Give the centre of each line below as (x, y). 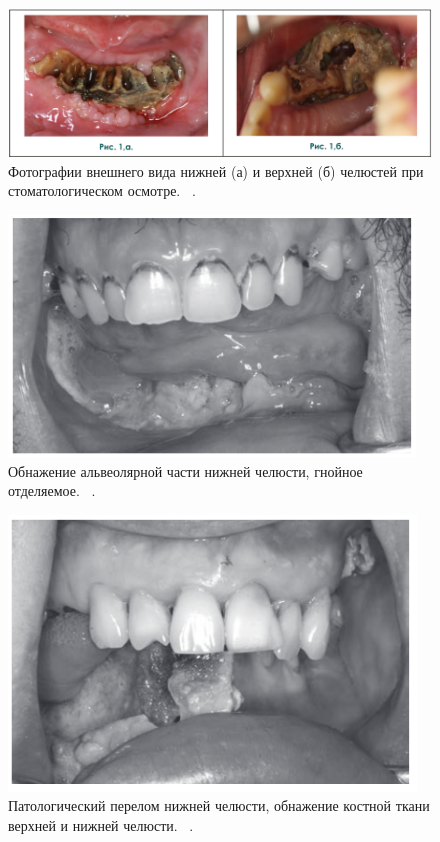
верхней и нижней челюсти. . (101, 824)
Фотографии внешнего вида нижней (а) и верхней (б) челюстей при (216, 170)
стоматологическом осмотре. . (102, 190)
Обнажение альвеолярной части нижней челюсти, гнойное (185, 470)
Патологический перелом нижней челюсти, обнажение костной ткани (219, 805)
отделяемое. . (52, 490)
